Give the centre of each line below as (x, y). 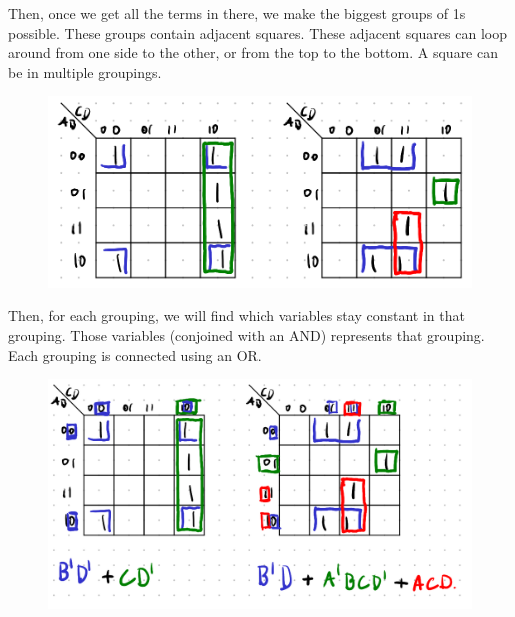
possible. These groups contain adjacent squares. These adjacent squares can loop (257, 32)
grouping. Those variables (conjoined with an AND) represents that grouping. (246, 334)
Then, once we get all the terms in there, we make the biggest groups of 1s (237, 13)
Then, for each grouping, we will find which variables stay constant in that (236, 315)
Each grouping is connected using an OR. (135, 354)
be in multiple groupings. (85, 71)
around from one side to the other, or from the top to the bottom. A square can (253, 52)
